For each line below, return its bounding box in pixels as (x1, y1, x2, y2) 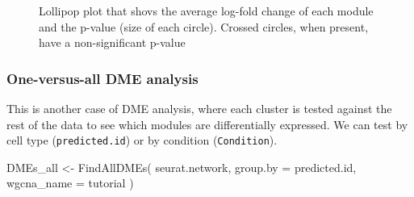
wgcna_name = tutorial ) (6, 174, 134, 191)
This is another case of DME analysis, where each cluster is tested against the (6, 100, 392, 116)
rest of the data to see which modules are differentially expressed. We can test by (6, 115, 408, 132)
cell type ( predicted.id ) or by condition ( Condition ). (6, 132, 278, 149)
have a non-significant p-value (39, 34, 186, 51)
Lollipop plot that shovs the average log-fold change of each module (39, 2, 374, 19)
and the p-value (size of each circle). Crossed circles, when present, (39, 18, 369, 35)
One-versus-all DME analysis (6, 68, 199, 88)
